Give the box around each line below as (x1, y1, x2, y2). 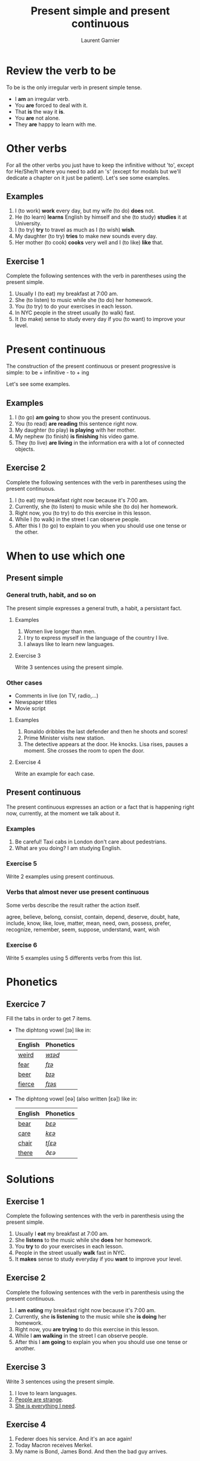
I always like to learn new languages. (23, 640, 115, 647)
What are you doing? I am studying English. (14, 845, 122, 852)
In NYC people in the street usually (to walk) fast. (14, 309, 136, 316)
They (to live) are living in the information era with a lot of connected (14, 439, 184, 446)
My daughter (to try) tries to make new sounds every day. (14, 233, 158, 240)
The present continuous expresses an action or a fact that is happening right (6, 803, 195, 811)
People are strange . (14, 1396, 64, 1403)
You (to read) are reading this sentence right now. (14, 420, 139, 427)
